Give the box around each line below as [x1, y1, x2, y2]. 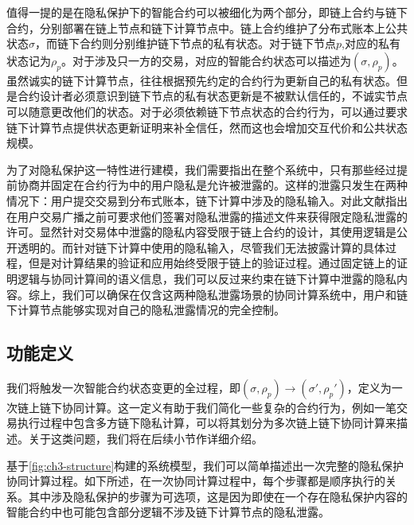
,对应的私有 [342, 35, 400, 52]
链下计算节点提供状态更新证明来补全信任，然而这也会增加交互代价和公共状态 [6, 119, 408, 135]
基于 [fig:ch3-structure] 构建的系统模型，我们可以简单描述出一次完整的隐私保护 [6, 457, 404, 473]
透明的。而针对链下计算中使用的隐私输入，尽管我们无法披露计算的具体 [17, 239, 385, 255]
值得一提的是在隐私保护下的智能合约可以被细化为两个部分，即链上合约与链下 [6, 4, 408, 20]
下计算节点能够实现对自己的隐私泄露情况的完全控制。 [6, 301, 285, 318]
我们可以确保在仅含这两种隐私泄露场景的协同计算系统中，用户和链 [61, 286, 408, 302]
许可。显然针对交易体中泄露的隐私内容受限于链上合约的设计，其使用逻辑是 [6, 224, 396, 240]
